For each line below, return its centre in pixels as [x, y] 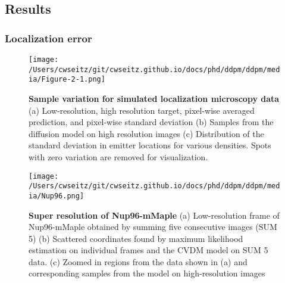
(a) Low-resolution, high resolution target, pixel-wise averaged [142, 110]
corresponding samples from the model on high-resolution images [147, 273]
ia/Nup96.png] [57, 196]
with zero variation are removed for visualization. [118, 156]
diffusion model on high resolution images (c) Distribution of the [146, 133]
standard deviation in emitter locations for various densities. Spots [150, 145]
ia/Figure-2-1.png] [67, 80]
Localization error [48, 38]
